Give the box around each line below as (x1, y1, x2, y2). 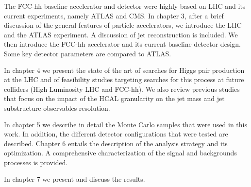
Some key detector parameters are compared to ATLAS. (4, 48, 171, 58)
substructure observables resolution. (4, 102, 110, 113)
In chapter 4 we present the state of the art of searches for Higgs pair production (4, 65, 245, 75)
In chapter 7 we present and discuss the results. (4, 173, 145, 184)
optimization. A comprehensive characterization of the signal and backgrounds (4, 148, 237, 158)
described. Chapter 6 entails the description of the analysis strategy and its (4, 138, 228, 148)
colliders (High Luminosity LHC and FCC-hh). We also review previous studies (4, 84, 240, 94)
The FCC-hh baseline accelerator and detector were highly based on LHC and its (4, 1, 246, 11)
